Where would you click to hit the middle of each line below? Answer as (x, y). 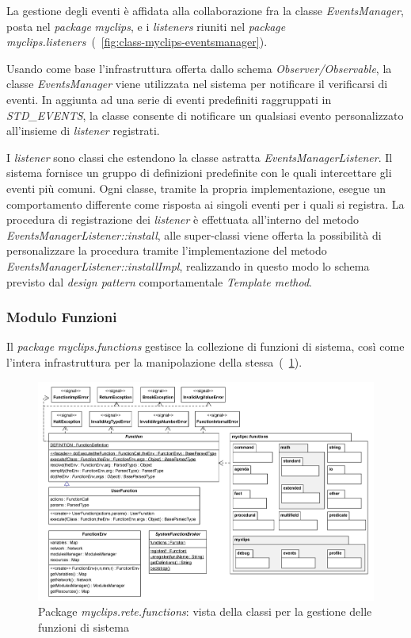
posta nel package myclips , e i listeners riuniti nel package (146, 26)
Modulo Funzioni (62, 317)
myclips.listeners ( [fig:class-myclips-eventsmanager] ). (137, 42)
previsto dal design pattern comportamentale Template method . (159, 281)
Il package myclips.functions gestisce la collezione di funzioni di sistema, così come (205, 346)
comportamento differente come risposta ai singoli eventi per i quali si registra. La (205, 204)
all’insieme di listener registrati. (83, 131)
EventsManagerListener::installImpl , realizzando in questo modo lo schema (188, 265)
